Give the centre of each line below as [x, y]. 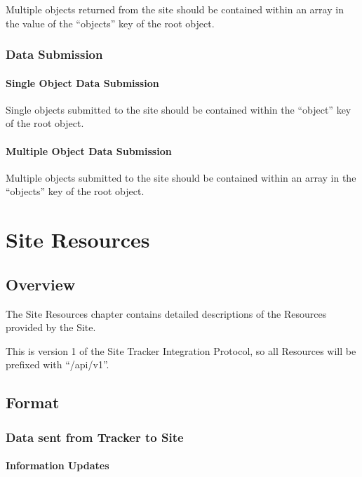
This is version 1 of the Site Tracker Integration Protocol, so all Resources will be [181, 350]
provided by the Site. [51, 327]
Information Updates [58, 465]
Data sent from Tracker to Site [95, 437]
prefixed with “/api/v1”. [58, 364]
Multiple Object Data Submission [89, 150]
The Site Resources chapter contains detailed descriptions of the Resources [166, 313]
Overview [41, 284]
